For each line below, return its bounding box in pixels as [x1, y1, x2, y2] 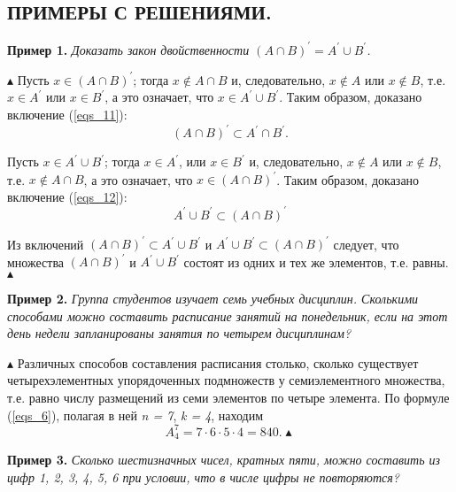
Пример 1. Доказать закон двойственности [7, 40, 250, 58]
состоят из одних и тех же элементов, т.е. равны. [183, 252, 449, 271]
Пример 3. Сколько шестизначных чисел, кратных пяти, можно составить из [7, 450, 441, 469]
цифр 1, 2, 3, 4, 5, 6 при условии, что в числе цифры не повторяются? [7, 467, 399, 486]
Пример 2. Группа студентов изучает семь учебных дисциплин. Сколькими [7, 289, 419, 308]
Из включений [7, 234, 84, 253]
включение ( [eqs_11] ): [7, 104, 128, 123]
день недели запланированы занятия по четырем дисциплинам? [7, 324, 352, 342]
